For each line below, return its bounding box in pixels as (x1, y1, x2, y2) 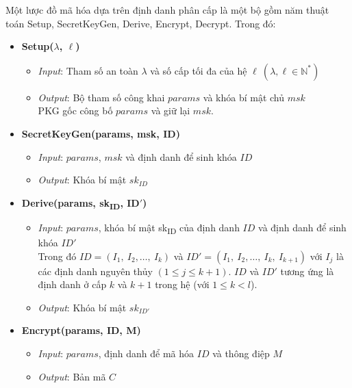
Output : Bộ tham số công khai (38, 90, 165, 104)
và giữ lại (151, 103, 190, 118)
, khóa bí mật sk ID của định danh (98, 220, 240, 236)
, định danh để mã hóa (98, 346, 194, 360)
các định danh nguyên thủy (38, 263, 153, 278)
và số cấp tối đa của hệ (150, 63, 247, 77)
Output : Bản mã (38, 369, 106, 383)
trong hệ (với (155, 277, 210, 292)
